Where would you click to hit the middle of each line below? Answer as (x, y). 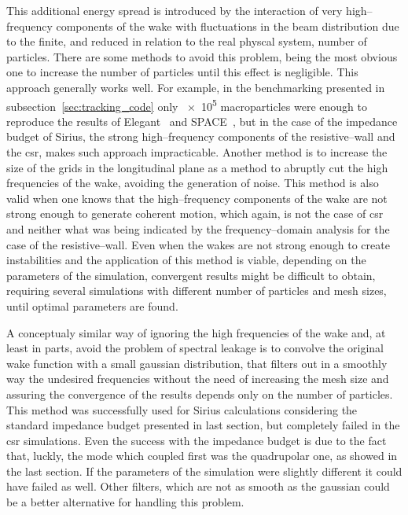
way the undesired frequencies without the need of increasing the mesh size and (198, 379)
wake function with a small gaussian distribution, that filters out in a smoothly (197, 363)
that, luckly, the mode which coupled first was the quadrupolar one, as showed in (202, 456)
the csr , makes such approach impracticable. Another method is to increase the (197, 152)
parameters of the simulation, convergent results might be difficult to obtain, (191, 275)
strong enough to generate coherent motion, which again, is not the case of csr (195, 213)
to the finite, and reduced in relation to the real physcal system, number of (187, 41)
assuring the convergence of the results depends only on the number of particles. (200, 394)
